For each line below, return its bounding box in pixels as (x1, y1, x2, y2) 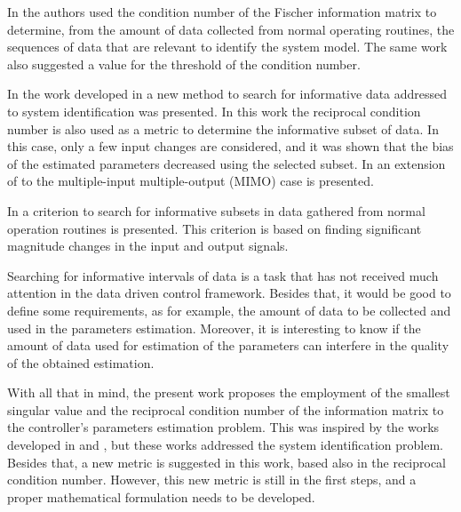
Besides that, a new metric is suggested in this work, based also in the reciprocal (7, 452, 447, 471)
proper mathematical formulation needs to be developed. (7, 487, 315, 506)
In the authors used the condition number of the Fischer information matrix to (7, 3, 437, 20)
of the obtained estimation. (7, 353, 155, 372)
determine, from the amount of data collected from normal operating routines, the (7, 20, 455, 38)
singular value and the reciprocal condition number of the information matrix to (7, 400, 444, 419)
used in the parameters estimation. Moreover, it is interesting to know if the (7, 318, 421, 337)
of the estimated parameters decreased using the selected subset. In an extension (7, 154, 446, 172)
